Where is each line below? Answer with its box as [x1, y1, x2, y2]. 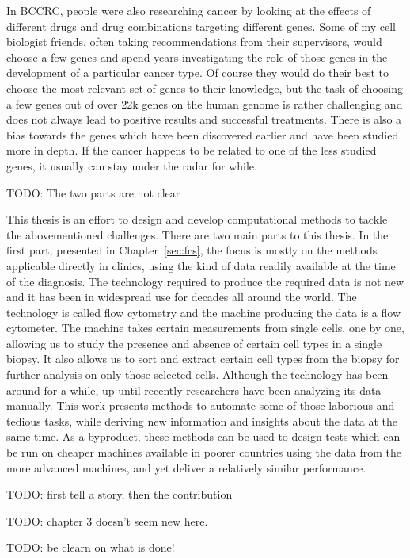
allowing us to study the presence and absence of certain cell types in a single [6, 334, 382, 351]
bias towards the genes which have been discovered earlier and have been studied [6, 126, 399, 143]
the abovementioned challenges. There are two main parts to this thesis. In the [6, 226, 389, 243]
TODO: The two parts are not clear [6, 184, 180, 201]
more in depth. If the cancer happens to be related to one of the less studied [6, 142, 377, 159]
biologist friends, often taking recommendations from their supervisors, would [6, 33, 382, 50]
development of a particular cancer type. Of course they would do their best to [6, 64, 389, 81]
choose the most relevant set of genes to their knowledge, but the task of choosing [6, 79, 403, 96]
